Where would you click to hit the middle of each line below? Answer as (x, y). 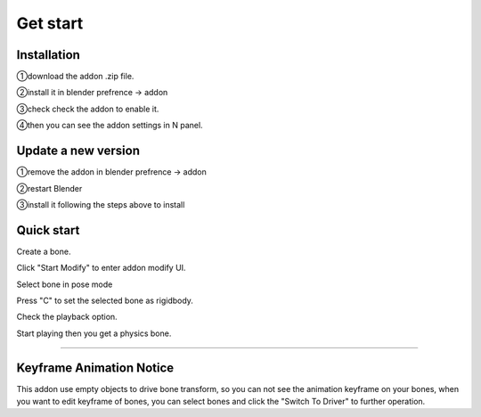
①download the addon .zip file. (75, 77)
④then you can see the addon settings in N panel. (110, 126)
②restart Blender (49, 188)
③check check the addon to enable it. (88, 109)
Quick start (48, 230)
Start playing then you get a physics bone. (94, 333)
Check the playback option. (67, 317)
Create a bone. (44, 251)
